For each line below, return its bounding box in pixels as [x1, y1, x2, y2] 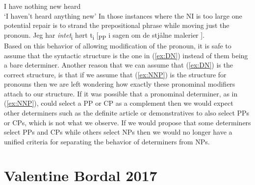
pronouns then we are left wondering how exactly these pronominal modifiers [4, 79, 235, 89]
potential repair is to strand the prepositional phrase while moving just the [4, 20, 229, 30]
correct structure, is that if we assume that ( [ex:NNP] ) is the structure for [4, 69, 227, 79]
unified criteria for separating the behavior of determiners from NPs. [4, 136, 210, 146]
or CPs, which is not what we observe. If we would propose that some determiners [4, 117, 251, 127]
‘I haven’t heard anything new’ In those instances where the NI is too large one [4, 10, 242, 21]
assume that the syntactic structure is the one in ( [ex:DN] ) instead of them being [4, 50, 248, 60]
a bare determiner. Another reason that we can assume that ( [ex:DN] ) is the [4, 60, 233, 70]
